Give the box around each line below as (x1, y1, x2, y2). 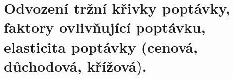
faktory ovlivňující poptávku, (4, 17, 206, 37)
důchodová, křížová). (4, 55, 147, 76)
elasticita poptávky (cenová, (4, 36, 198, 56)
